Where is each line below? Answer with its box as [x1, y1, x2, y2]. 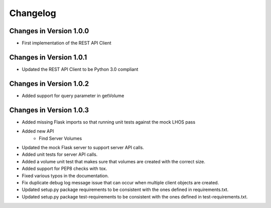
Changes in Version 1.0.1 [9, 53, 87, 61]
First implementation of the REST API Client [22, 40, 111, 46]
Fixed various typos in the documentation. [22, 172, 109, 178]
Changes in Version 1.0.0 [9, 27, 89, 35]
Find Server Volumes [39, 135, 82, 141]
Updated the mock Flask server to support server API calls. [22, 144, 144, 150]
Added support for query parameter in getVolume [22, 92, 124, 98]
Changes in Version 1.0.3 [9, 106, 89, 114]
